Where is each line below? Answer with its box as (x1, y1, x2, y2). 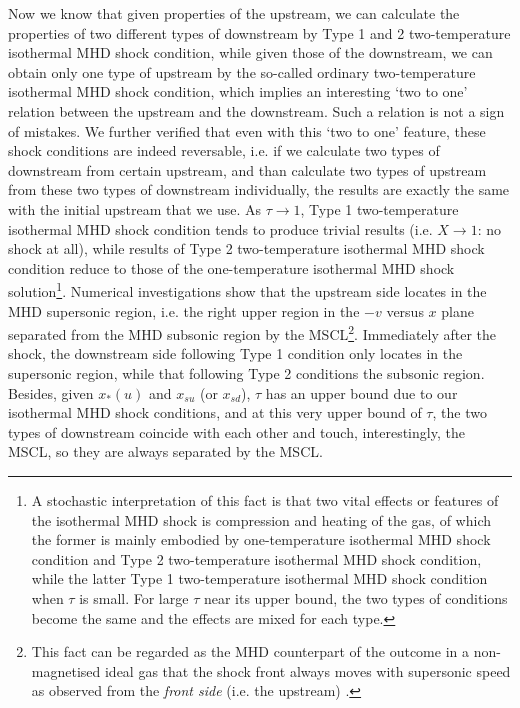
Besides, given (8, 382, 94, 403)
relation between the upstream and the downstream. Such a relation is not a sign (8, 100, 505, 121)
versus (386, 300, 424, 321)
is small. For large (79, 587, 189, 608)
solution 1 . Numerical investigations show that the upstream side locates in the (8, 278, 487, 301)
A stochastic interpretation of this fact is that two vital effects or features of (31, 489, 499, 510)
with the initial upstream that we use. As (8, 198, 262, 219)
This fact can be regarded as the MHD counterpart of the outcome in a (31, 641, 470, 662)
